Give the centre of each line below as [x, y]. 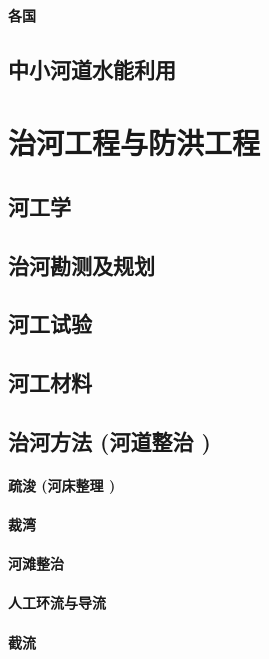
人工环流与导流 [57, 602]
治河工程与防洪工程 [134, 142]
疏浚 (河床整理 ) [62, 484]
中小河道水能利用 [92, 68]
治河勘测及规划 [81, 264]
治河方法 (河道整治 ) [109, 440]
